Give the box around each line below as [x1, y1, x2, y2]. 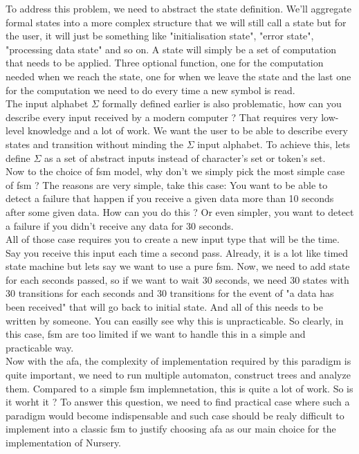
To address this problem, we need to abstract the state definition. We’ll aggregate [6, 1, 351, 15]
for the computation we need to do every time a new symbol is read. [6, 82, 295, 97]
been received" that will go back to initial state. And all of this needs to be [6, 300, 323, 314]
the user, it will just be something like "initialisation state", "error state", [6, 28, 314, 43]
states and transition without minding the [6, 136, 183, 151]
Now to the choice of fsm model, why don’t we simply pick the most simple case [6, 164, 345, 179]
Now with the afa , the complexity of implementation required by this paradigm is [6, 354, 351, 368]
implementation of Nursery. [6, 435, 122, 449]
